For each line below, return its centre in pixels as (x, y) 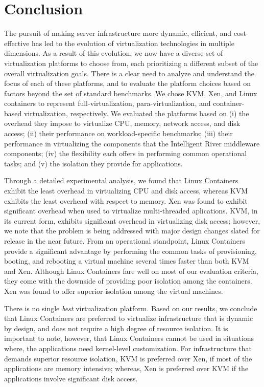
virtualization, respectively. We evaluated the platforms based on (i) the (136, 113)
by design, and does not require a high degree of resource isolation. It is (116, 328)
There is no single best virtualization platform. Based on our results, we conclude (131, 308)
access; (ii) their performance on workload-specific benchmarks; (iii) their (118, 133)
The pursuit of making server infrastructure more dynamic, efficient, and (118, 33)
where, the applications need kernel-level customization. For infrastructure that (128, 348)
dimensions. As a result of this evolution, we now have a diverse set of (114, 53)
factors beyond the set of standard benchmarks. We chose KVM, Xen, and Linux (131, 93)
